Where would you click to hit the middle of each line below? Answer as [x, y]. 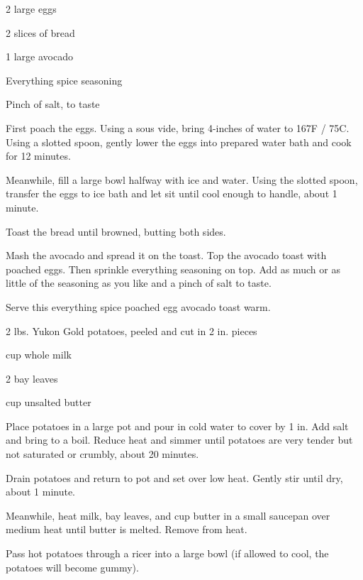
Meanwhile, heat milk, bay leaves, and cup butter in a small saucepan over [168, 515]
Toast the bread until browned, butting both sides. [116, 231]
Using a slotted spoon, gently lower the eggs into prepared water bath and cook [179, 142]
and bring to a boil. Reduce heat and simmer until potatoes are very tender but [179, 440]
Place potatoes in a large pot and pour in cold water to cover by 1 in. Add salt [177, 426]
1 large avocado [39, 56]
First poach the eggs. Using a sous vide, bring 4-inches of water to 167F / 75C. [178, 127]
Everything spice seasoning [64, 80]
